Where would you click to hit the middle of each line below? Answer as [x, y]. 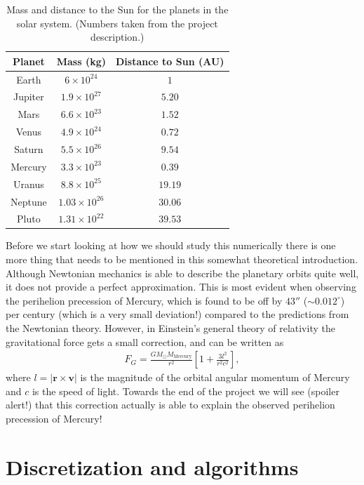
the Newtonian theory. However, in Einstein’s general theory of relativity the [170, 328]
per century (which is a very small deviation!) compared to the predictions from [177, 314]
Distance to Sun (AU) [170, 61]
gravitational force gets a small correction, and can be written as [145, 341]
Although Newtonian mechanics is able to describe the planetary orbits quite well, [182, 273]
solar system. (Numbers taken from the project [117, 23]
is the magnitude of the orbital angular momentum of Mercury [215, 377]
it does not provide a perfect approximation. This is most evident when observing [181, 287]
